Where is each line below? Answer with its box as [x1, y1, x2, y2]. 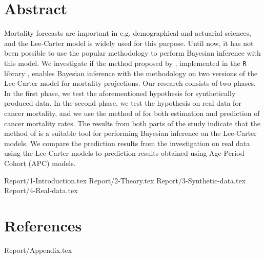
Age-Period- [209, 148, 247, 158]
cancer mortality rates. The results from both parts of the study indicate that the [4, 117, 260, 128]
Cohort [4, 157, 26, 168]
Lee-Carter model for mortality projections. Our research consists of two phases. [4, 78, 256, 88]
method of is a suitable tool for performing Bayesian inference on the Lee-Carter [4, 128, 257, 138]
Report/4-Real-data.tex [4, 185, 78, 196]
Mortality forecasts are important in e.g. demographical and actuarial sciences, [4, 28, 251, 38]
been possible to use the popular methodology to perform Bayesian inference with [4, 48, 261, 58]
